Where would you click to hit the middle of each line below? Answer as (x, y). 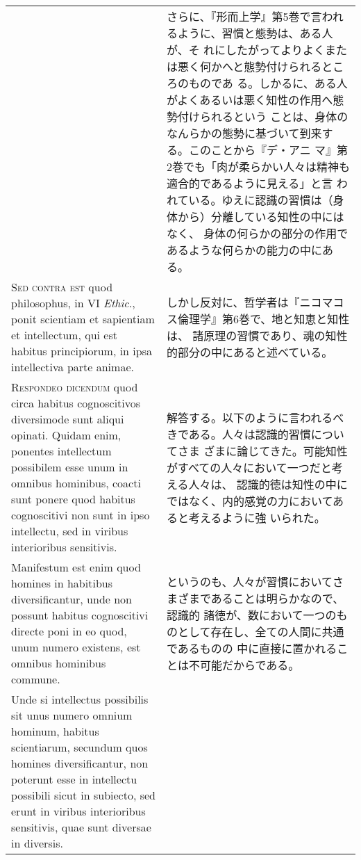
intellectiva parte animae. (73, 367)
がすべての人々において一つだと (249, 467)
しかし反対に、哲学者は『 (233, 302)
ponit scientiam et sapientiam (83, 319)
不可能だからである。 (244, 665)
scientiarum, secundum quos (79, 747)
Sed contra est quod (62, 287)
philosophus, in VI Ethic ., (73, 303)
